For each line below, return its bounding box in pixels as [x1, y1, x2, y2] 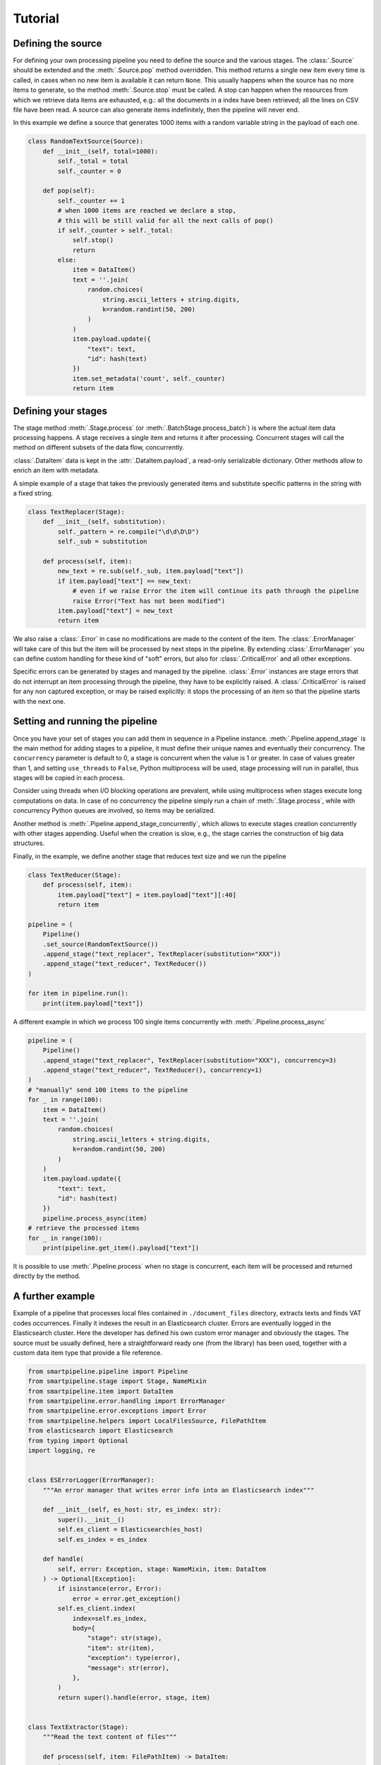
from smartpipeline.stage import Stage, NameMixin [28, 1377, 207, 1385]
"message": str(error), [87, 1663, 169, 1672]
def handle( [42, 1555, 85, 1563]
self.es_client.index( [57, 1605, 137, 1613]
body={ [72, 1625, 95, 1632]
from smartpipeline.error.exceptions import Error [28, 1407, 207, 1415]
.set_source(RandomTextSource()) [42, 940, 159, 948]
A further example [13, 1291, 95, 1303]
